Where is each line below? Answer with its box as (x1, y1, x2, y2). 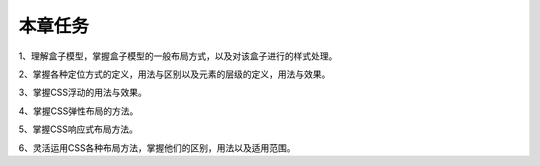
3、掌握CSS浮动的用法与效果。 (18, 86, 147, 99)
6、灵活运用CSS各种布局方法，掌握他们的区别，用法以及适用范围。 (18, 141, 296, 154)
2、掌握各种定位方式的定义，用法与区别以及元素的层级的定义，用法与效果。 (18, 68, 331, 80)
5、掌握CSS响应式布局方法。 (18, 123, 139, 135)
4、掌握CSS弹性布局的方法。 (18, 105, 139, 117)
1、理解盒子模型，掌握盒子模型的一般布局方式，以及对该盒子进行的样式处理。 (18, 50, 338, 62)
